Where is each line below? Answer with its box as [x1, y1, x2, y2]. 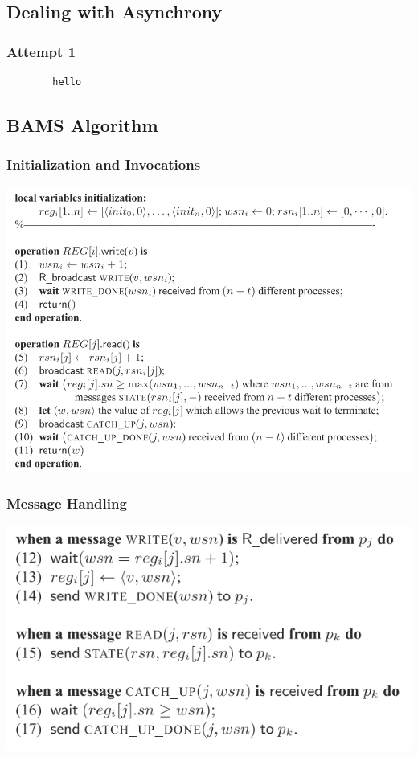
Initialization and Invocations [6, 154, 201, 174]
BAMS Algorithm [6, 112, 158, 137]
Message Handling [6, 493, 127, 513]
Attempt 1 [6, 41, 76, 61]
